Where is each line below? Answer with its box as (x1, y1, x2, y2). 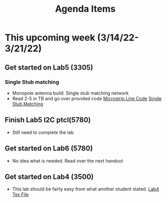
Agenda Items (55, 3, 116, 15)
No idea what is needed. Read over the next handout (12, 158, 123, 164)
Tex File (12, 191, 29, 197)
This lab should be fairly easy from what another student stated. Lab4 (12, 186, 159, 192)
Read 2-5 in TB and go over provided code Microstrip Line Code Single (12, 95, 162, 101)
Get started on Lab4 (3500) (5, 172, 94, 181)
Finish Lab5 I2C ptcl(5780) (5, 116, 91, 124)
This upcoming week (5, 32, 96, 43)
